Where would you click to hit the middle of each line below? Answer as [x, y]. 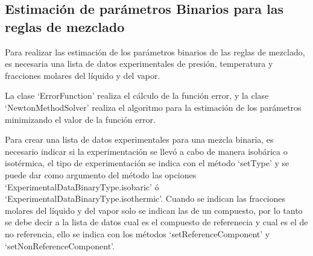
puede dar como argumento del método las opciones [101, 174]
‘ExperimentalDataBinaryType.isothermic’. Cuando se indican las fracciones [145, 198]
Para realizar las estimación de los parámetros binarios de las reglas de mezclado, [155, 52]
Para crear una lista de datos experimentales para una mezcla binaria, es [139, 139]
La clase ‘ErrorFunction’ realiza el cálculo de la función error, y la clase [137, 95]
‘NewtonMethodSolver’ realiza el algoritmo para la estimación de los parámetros [153, 107]
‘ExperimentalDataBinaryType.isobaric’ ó [82, 186]
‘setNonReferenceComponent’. [60, 245]
